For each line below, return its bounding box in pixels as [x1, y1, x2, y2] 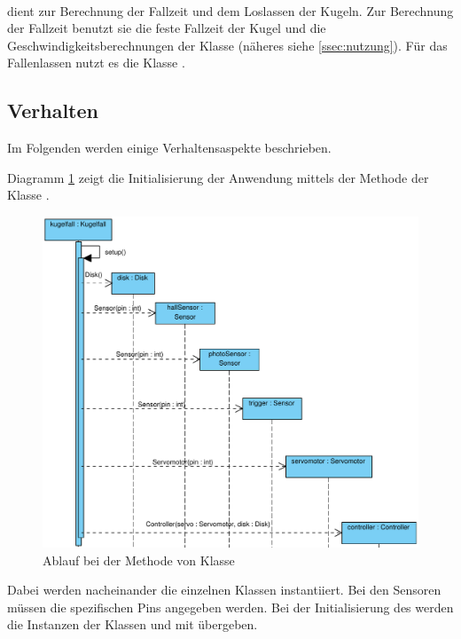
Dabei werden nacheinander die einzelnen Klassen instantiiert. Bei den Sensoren [7, 580, 441, 599]
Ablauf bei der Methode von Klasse [43, 550, 235, 569]
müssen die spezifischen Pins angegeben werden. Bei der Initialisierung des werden [7, 597, 454, 616]
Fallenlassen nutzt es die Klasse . [7, 53, 185, 72]
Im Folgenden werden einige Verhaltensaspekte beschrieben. [7, 138, 332, 157]
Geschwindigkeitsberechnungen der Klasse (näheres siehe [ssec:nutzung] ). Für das [7, 35, 448, 54]
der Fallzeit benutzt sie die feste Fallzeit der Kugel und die [7, 19, 326, 37]
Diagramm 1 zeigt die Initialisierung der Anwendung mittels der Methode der [7, 168, 429, 186]
